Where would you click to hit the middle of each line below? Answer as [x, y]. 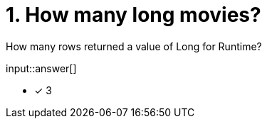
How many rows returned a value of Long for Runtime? [134, 46]
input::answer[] [41, 68]
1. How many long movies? [133, 15]
